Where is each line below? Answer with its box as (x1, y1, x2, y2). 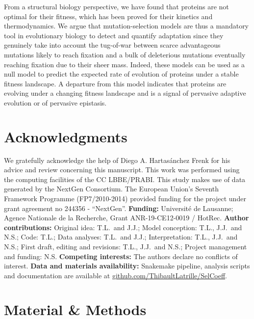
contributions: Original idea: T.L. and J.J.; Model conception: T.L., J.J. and (4, 222, 242, 232)
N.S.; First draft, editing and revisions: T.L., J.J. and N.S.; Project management (4, 241, 247, 251)
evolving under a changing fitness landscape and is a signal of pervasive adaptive (4, 88, 246, 98)
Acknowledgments (4, 126, 127, 146)
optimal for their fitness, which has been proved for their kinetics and (4, 11, 213, 21)
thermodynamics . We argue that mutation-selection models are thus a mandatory (4, 21, 249, 31)
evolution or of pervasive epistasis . (4, 97, 107, 107)
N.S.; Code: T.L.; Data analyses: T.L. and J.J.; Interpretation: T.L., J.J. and (4, 232, 238, 242)
